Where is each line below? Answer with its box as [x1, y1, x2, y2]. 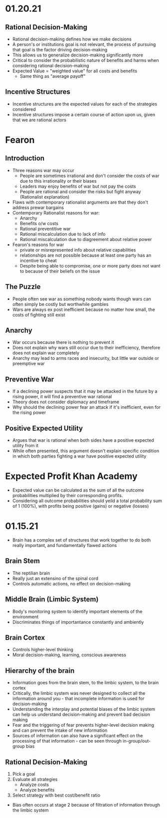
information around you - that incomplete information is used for [12, 696, 145, 702]
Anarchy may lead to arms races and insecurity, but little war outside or [12, 355, 160, 361]
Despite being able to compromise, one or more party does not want [19, 263, 161, 269]
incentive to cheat [19, 258, 57, 264]
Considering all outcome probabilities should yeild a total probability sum [12, 498, 162, 504]
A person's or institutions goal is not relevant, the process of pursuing [12, 41, 156, 47]
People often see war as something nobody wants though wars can [12, 295, 151, 302]
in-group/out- [123, 738, 151, 744]
